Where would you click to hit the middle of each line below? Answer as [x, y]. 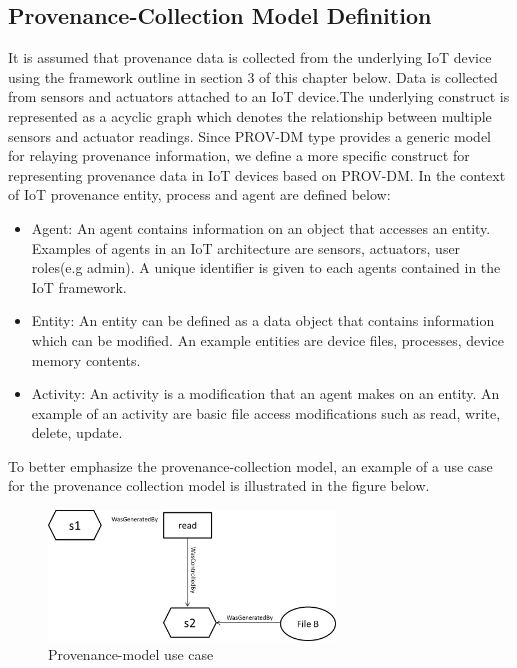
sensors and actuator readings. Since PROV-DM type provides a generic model [249, 135]
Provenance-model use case [131, 654]
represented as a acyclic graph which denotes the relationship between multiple [250, 115]
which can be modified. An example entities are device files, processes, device [267, 339]
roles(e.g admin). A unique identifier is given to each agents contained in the [266, 267]
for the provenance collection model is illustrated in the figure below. [219, 485]
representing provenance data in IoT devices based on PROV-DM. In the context [257, 174]
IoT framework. [79, 286]
